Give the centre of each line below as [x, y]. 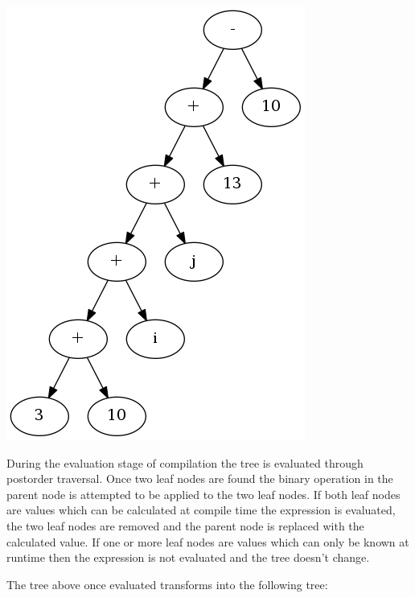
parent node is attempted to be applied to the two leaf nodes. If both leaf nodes [203, 494]
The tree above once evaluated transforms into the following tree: [167, 584]
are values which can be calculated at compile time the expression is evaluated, [201, 510]
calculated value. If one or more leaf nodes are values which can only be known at [208, 541]
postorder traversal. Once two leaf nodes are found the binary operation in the [200, 478]
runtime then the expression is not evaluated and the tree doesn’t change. [188, 557]
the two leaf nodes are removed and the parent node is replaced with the [185, 525]
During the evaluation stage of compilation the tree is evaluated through [185, 462]
